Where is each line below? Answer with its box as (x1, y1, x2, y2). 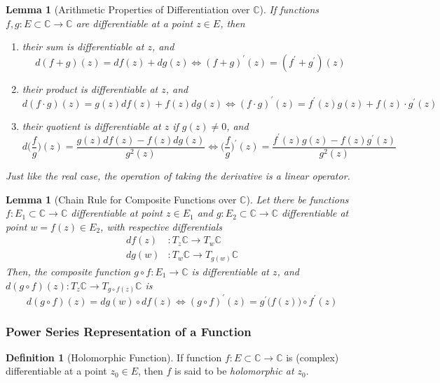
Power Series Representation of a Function (6, 322, 252, 340)
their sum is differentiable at (22, 39, 144, 54)
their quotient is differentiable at (22, 118, 161, 133)
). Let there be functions (246, 191, 349, 206)
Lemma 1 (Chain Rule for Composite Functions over (6, 191, 237, 206)
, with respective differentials (100, 219, 223, 233)
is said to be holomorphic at (174, 363, 294, 378)
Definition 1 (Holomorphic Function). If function (6, 349, 222, 364)
